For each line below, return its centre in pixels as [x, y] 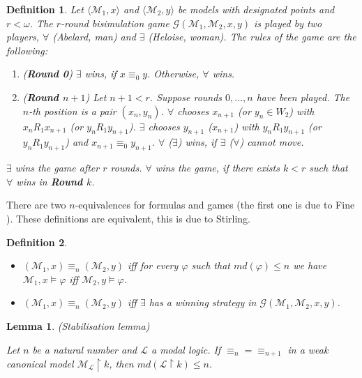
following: [27, 50]
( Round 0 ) [47, 74]
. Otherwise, [173, 74]
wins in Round [50, 181]
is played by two [288, 23]
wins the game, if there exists [217, 168]
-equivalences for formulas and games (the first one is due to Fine [215, 205]
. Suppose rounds [186, 97]
